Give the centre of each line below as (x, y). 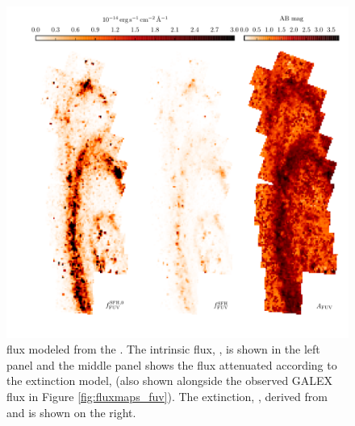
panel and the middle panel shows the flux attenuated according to (172, 364)
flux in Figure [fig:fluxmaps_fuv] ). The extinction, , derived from (167, 396)
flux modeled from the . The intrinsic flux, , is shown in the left (163, 349)
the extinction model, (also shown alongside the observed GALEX (170, 381)
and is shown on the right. (71, 412)
